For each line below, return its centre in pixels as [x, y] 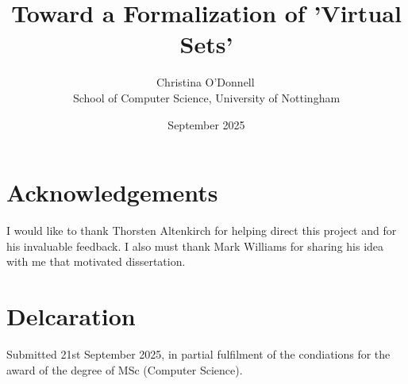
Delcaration [71, 316]
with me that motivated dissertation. [96, 261]
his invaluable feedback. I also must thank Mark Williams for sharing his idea [195, 246]
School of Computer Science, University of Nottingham [206, 97]
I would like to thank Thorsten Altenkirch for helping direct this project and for [202, 230]
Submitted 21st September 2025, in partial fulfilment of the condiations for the [198, 353]
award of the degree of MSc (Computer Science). [125, 369]
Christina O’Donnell [206, 82]
